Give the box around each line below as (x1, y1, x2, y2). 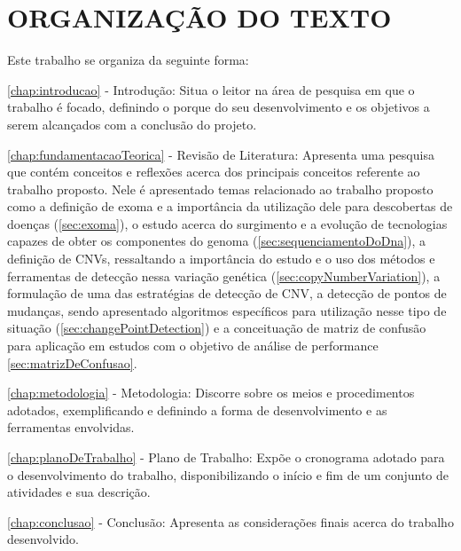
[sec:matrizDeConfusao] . (7, 353, 137, 372)
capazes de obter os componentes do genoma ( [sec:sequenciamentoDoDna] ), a (7, 232, 426, 250)
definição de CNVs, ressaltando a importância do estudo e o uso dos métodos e (7, 249, 435, 268)
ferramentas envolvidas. (7, 418, 135, 437)
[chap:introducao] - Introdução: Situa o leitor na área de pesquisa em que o (7, 80, 415, 98)
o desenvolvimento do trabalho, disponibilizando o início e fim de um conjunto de (7, 465, 449, 484)
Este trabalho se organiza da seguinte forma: (7, 51, 249, 69)
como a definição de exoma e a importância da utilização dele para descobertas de (7, 197, 453, 216)
